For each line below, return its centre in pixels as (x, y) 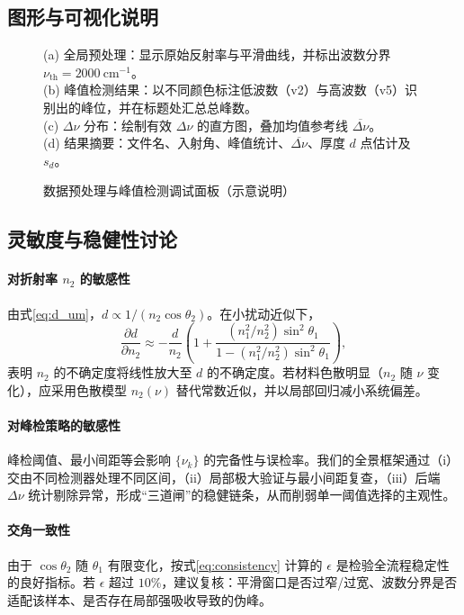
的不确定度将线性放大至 (123, 372)
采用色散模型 (89, 389)
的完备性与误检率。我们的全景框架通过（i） (331, 460)
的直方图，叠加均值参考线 (272, 125)
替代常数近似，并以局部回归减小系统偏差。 (302, 389)
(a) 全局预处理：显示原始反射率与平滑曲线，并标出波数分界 (217, 54)
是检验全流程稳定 (386, 564)
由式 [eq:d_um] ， (55, 313)
